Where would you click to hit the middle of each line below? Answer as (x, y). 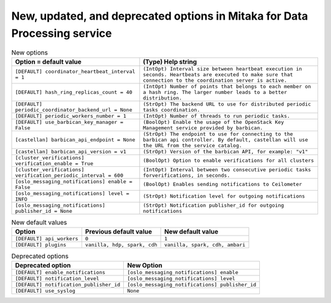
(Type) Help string (170, 61)
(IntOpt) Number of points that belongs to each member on (227, 86)
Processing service (62, 33)
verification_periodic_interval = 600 (69, 175)
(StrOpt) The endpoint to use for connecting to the (218, 134)
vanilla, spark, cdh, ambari (205, 245)
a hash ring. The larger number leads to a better (215, 92)
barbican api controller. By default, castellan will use (226, 140)
